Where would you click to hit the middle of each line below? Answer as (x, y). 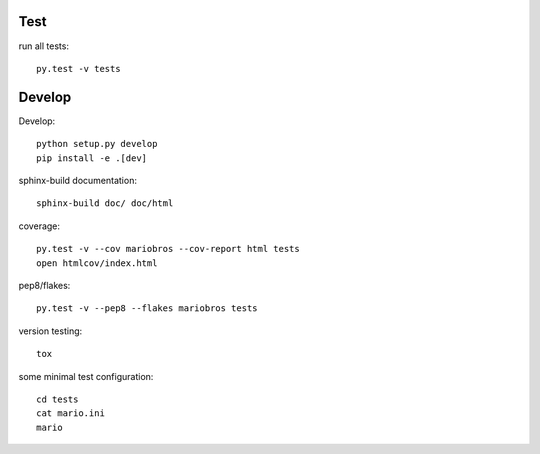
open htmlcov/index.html (97, 263)
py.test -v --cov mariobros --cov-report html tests (168, 249)
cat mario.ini (70, 413)
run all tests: (44, 46)
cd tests (57, 399)
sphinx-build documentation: (77, 180)
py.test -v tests (78, 68)
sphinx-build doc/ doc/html (105, 203)
